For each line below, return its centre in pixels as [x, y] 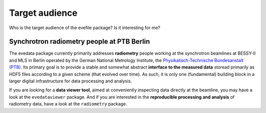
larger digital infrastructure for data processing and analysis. [71, 81]
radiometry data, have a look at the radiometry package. [68, 104]
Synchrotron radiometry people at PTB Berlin [80, 42]
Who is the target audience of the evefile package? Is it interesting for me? [85, 28]
